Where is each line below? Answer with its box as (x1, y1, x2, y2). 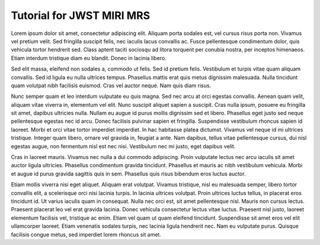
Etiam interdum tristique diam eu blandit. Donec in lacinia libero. (11, 54, 167, 62)
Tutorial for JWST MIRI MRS (11, 9, 151, 22)
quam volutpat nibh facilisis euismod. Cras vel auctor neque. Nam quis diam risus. (11, 82, 212, 89)
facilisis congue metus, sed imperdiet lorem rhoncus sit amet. (11, 231, 161, 238)
